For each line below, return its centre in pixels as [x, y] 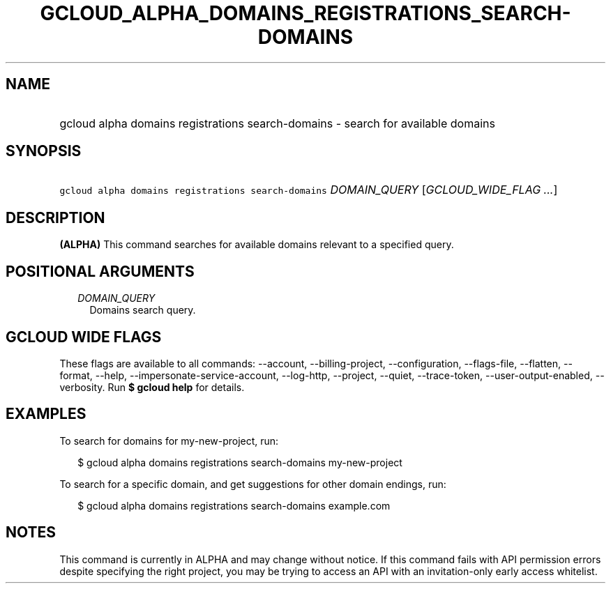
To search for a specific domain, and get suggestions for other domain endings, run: [253, 484]
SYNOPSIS [44, 151]
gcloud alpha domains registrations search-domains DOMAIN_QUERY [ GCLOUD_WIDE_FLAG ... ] [309, 190]
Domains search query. [143, 310]
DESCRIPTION [55, 217]
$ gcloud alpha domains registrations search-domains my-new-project [240, 462]
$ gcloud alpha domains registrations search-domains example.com [234, 505]
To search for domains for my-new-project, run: [169, 441]
